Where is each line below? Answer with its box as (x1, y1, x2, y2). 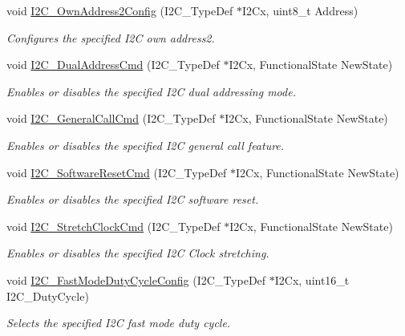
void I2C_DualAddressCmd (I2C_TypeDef (6, 56, 220, 73)
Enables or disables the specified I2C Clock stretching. (6, 245, 269, 261)
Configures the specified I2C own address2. (6, 29, 215, 46)
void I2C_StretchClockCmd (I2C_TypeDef (6, 217, 221, 234)
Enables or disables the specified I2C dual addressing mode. (6, 83, 296, 99)
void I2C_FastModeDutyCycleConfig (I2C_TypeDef (6, 271, 266, 288)
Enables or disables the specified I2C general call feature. (6, 136, 285, 153)
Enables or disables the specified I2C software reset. (6, 191, 259, 208)
